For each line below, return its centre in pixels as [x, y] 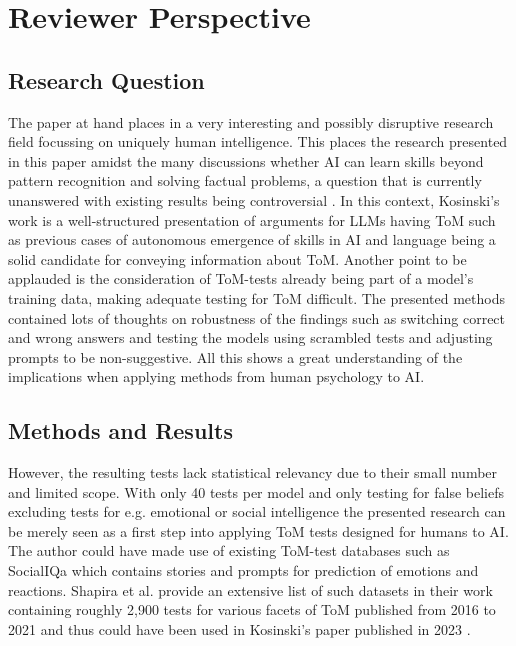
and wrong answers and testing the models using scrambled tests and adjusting [250, 337]
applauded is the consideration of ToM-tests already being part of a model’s [241, 278]
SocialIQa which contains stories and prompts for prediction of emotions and [243, 570]
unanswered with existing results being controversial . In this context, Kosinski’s [254, 199]
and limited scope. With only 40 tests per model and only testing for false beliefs [256, 491]
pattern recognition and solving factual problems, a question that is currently [245, 180]
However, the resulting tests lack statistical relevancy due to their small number [253, 472]
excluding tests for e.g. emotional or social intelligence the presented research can [257, 511]
